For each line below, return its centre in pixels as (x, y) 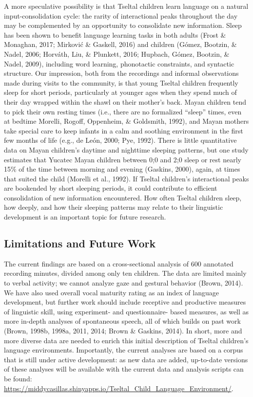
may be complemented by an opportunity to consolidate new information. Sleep (123, 25)
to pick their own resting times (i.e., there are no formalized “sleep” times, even (123, 111)
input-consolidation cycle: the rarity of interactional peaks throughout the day (121, 15)
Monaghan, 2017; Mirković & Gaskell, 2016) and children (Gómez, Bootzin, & (120, 44)
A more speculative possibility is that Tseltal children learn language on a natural (126, 6)
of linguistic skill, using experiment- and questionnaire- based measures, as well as (126, 311)
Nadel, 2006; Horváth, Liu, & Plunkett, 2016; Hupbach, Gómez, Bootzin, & (117, 54)
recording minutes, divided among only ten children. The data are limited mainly (125, 273)
